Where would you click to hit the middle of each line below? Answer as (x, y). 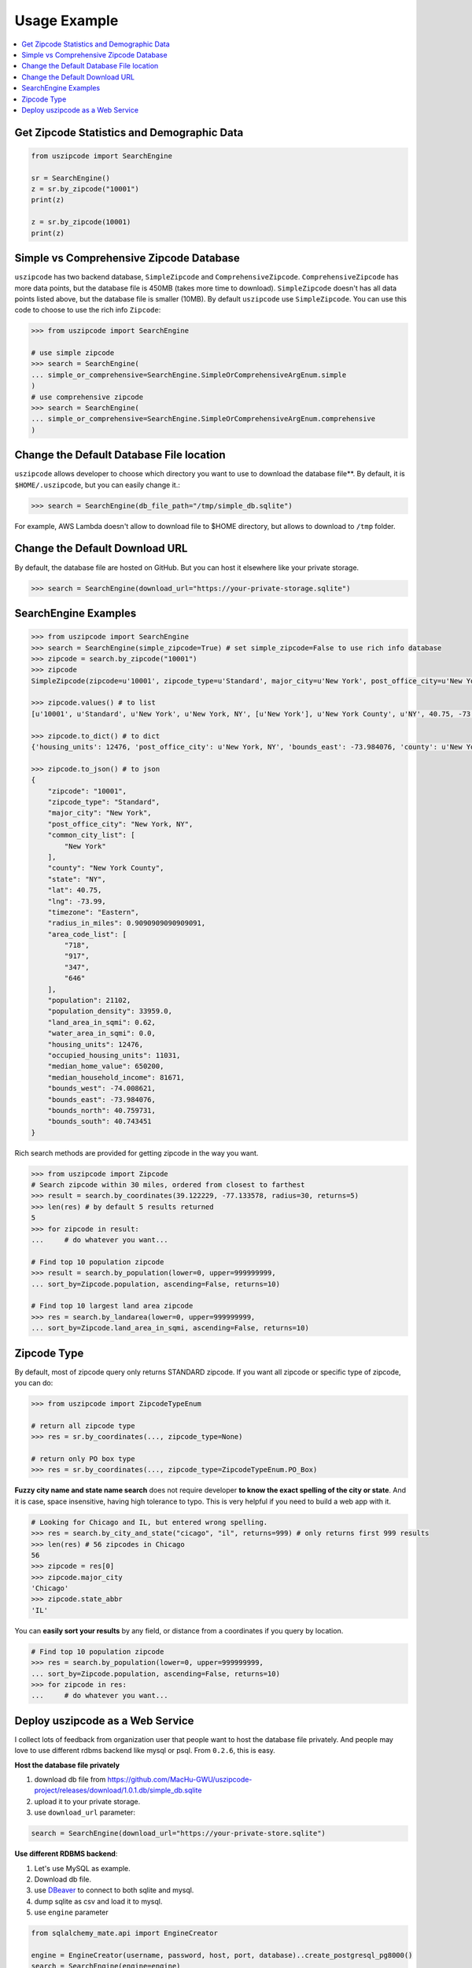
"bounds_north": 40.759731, (102, 1110)
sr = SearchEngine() (70, 178)
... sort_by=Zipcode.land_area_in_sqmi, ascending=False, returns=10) (170, 1328)
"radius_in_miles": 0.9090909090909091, (127, 923)
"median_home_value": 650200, (106, 1066)
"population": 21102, (89, 1001)
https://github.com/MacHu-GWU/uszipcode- (180, 1780)
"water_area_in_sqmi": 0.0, (102, 1034)
